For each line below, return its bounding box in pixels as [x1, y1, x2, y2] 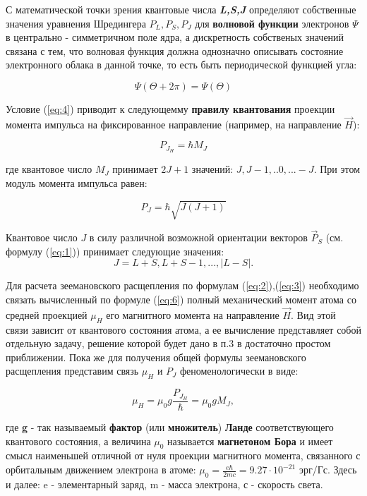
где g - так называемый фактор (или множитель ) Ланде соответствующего [6, 420, 334, 435]
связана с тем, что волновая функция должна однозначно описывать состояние [6, 43, 344, 58]
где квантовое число [6, 162, 92, 176]
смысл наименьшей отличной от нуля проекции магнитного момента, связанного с [6, 448, 361, 463]
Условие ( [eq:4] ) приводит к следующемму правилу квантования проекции [6, 101, 335, 116]
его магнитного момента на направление [106, 307, 279, 322]
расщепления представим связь [6, 363, 139, 378]
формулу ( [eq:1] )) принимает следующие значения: [6, 243, 224, 258]
